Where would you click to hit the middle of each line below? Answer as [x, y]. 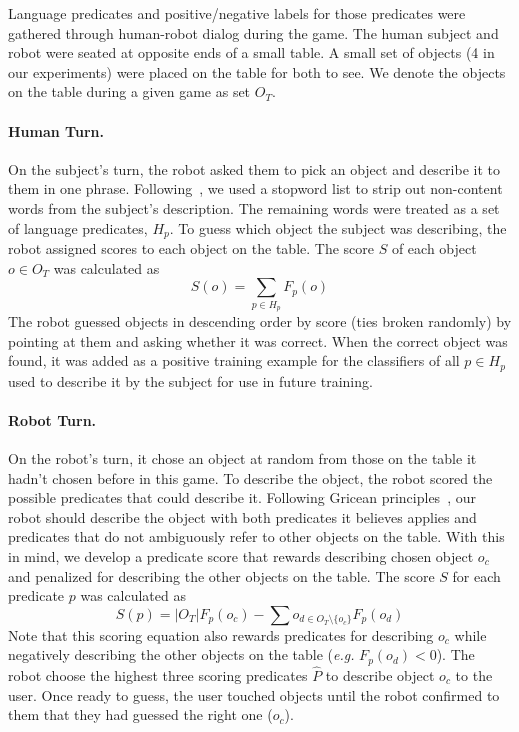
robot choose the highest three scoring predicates [158, 674]
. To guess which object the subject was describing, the [338, 227]
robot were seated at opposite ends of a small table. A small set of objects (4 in [251, 52]
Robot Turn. [52, 419]
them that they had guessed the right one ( [140, 714]
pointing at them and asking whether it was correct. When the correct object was [258, 340]
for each [476, 575]
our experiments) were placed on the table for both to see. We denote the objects [257, 71]
